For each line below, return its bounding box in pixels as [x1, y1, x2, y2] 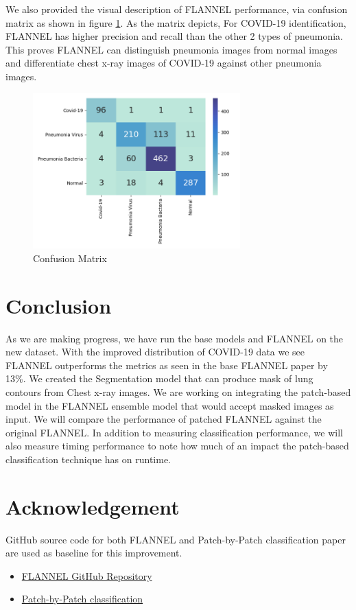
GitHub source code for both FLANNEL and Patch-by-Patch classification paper [5, 532, 346, 546]
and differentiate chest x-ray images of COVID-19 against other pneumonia [5, 56, 322, 70]
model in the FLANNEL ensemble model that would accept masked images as [5, 398, 334, 412]
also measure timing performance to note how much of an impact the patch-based [5, 438, 349, 453]
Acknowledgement [5, 492, 180, 520]
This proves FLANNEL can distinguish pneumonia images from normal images [5, 42, 337, 56]
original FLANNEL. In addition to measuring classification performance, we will [5, 425, 343, 439]
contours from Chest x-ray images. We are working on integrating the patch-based [5, 385, 351, 399]
